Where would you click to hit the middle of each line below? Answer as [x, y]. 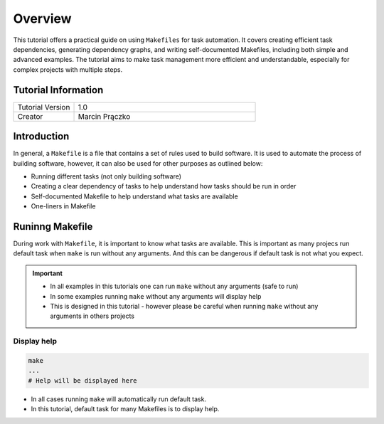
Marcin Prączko [104, 116]
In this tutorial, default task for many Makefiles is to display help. [125, 409]
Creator [30, 116]
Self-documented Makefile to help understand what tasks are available [134, 196]
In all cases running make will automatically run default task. [118, 399]
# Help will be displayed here [83, 380]
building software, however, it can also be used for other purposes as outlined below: [138, 163]
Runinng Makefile [53, 227]
